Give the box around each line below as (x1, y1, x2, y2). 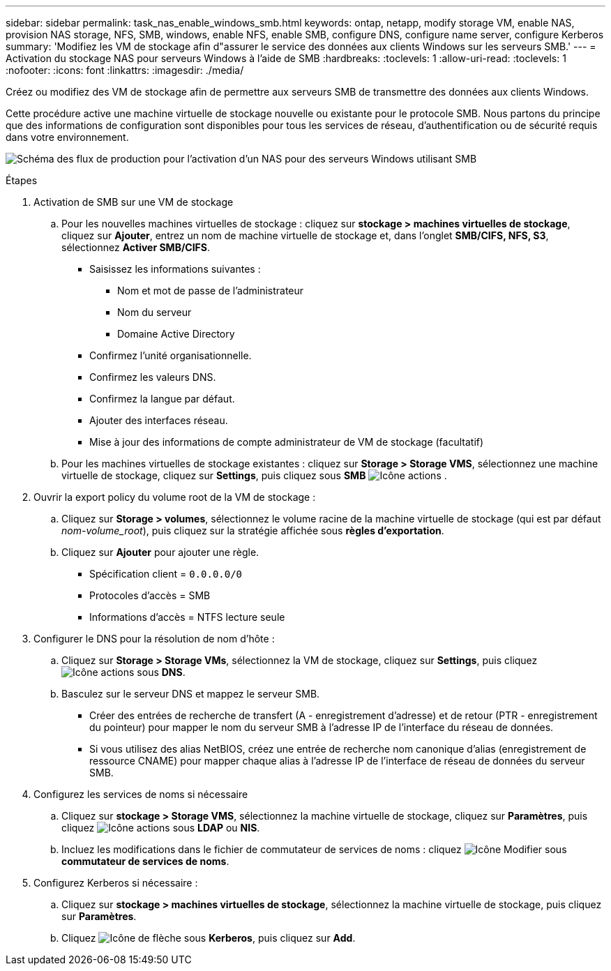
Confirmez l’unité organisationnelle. (89, 349, 252, 361)
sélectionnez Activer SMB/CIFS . (61, 241, 211, 253)
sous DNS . (137, 666, 186, 678)
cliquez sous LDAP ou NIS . (61, 822, 260, 834)
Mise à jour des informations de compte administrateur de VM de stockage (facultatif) (89, 436, 484, 448)
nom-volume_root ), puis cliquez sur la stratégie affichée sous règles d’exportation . (61, 525, 444, 536)
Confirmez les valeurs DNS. (89, 371, 216, 383)
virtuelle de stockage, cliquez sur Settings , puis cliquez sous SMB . (61, 469, 447, 481)
